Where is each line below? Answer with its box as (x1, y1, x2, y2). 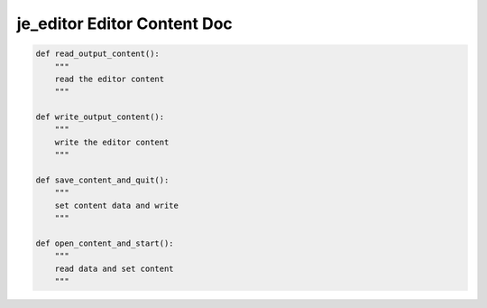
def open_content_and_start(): (35, 238, 175, 248)
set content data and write (54, 200, 179, 210)
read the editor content (54, 73, 165, 84)
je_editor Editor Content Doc (16, 14, 234, 33)
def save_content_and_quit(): (35, 175, 170, 185)
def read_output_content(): (35, 49, 160, 59)
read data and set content (54, 263, 175, 274)
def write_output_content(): (35, 112, 165, 122)
